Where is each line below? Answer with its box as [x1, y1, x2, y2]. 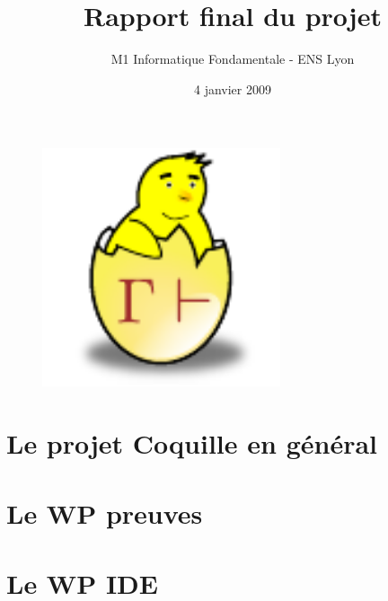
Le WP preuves [6, 495, 203, 532]
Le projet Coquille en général [6, 424, 378, 461]
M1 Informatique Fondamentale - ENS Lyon [110, 49, 355, 68]
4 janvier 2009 [194, 79, 271, 98]
